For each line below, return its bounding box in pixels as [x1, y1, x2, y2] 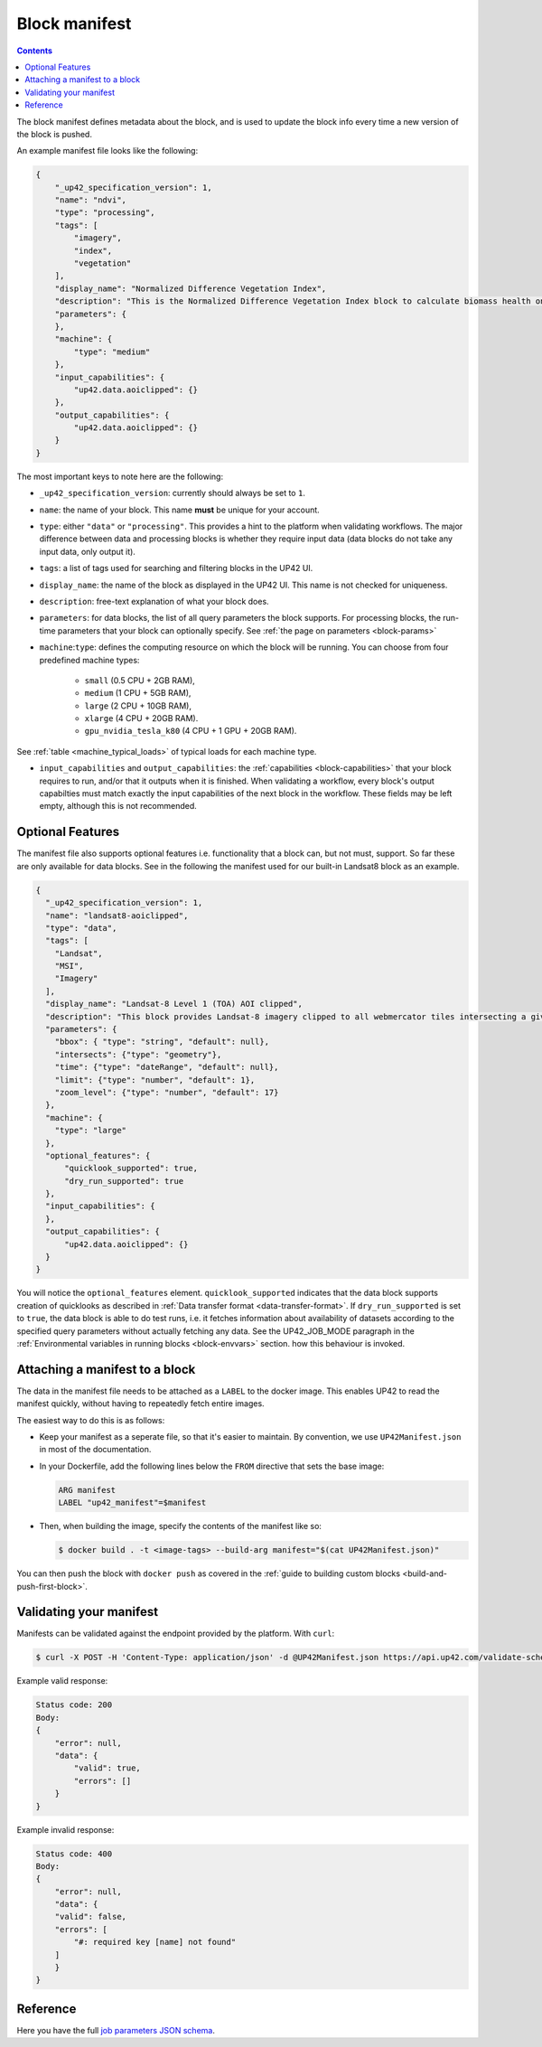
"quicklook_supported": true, [64, 1163, 199, 1174]
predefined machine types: [39, 654, 140, 665]
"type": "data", [45, 923, 117, 933]
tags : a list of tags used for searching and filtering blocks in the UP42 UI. [39, 563, 313, 574]
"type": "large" [54, 1125, 126, 1136]
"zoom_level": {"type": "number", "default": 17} [54, 1087, 279, 1097]
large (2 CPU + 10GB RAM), [84, 700, 192, 711]
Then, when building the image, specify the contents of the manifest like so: [39, 1521, 322, 1532]
